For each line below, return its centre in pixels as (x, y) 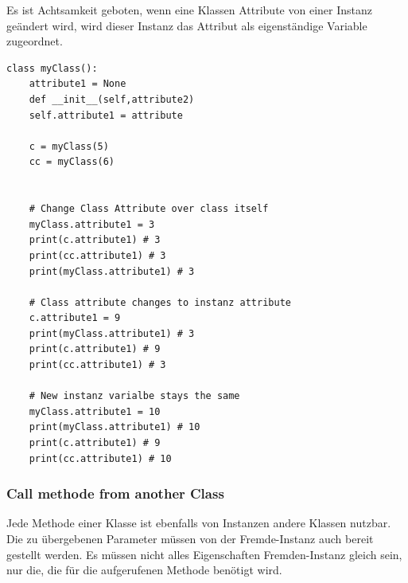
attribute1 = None (78, 84)
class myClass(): (52, 68)
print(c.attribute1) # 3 (95, 240)
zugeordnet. (35, 41)
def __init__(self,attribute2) (112, 99)
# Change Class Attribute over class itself (149, 209)
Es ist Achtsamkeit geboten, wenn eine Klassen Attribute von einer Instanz (189, 10)
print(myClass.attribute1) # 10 (115, 427)
